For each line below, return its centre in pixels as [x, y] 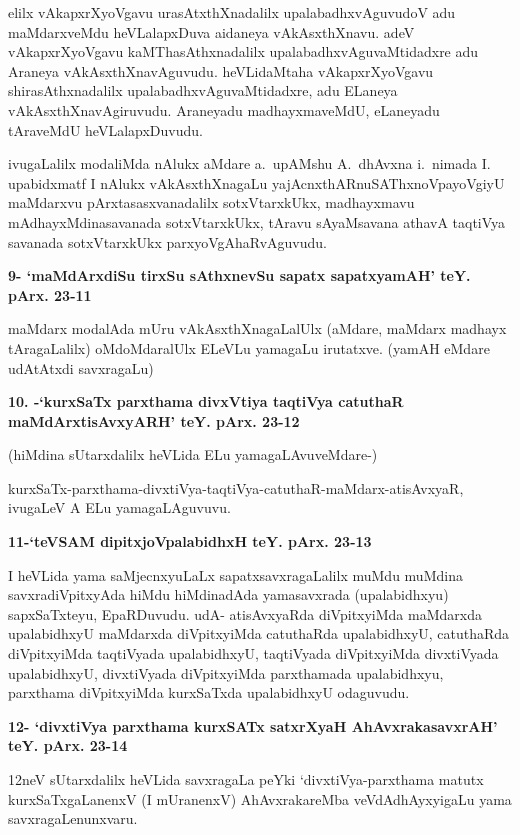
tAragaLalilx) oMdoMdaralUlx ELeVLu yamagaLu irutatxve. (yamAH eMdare [249, 347]
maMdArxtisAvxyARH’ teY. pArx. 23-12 [154, 420]
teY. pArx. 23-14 [68, 745]
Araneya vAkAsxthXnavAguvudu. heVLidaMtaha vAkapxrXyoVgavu [221, 70]
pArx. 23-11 [50, 294]
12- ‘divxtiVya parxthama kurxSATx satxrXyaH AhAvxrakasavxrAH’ [253, 725]
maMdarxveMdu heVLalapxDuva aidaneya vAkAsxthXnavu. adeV [211, 31]
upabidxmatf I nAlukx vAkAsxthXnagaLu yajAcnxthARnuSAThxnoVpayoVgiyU [256, 182]
